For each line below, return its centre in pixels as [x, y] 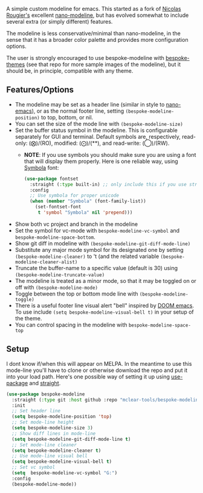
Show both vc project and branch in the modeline [76, 224]
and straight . [45, 383]
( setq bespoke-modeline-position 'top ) [62, 417]
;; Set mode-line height [43, 422]
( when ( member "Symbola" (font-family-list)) [88, 201]
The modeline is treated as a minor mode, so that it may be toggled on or [105, 280]
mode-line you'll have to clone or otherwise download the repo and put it [97, 370]
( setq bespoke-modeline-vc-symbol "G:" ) [65, 473]
